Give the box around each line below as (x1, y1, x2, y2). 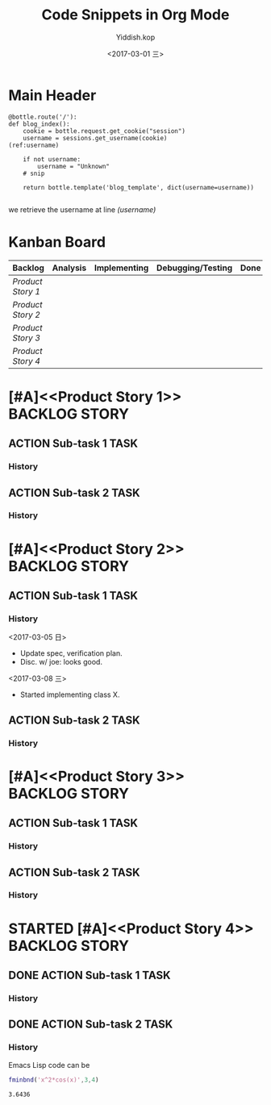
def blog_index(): (8, 119, 70, 128)
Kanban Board (8, 232, 106, 251)
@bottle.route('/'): (8, 113, 78, 121)
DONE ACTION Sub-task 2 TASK (8, 1018, 173, 1032)
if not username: (23, 155, 81, 163)
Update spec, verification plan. (19, 648, 123, 658)
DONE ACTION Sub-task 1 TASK (8, 969, 171, 982)
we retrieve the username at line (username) (8, 204, 156, 215)
